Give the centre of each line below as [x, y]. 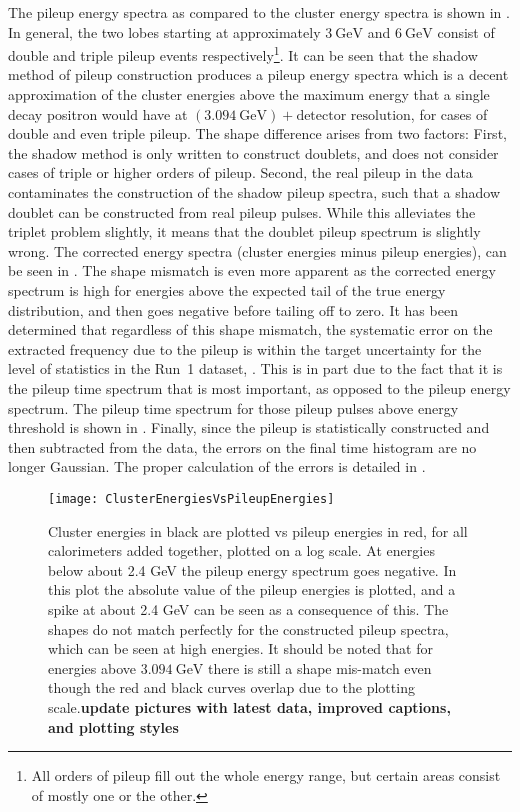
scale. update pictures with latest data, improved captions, [249, 706]
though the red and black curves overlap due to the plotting [231, 687]
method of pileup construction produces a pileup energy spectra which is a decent [258, 74]
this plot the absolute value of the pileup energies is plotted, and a [252, 589]
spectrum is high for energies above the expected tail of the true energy [227, 289]
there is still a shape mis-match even [320, 667]
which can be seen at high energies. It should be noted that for [240, 648]
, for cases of [449, 113]
